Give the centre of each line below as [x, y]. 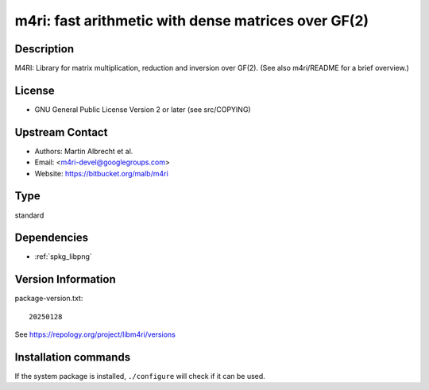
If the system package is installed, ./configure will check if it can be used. [140, 376]
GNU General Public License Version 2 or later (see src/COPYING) [143, 109]
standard [29, 215]
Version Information [65, 279]
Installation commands [73, 357]
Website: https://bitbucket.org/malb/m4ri [101, 173]
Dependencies [52, 238]
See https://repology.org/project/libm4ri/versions [95, 334]
